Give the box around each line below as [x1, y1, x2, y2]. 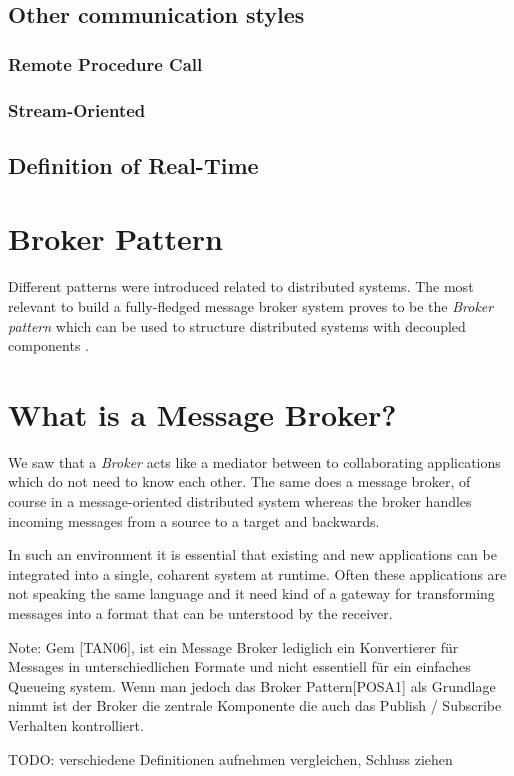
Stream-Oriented [8, 97, 146, 122]
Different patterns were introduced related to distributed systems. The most [8, 276, 474, 297]
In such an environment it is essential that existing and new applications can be [8, 544, 497, 565]
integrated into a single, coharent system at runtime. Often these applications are [8, 563, 507, 584]
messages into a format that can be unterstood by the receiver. [8, 603, 393, 624]
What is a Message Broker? [8, 393, 397, 434]
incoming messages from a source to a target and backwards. [8, 510, 380, 531]
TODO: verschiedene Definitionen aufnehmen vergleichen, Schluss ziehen [8, 748, 453, 769]
